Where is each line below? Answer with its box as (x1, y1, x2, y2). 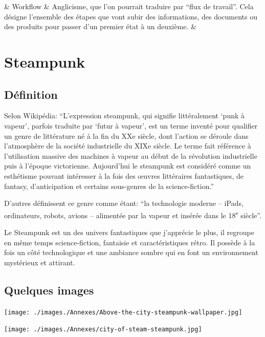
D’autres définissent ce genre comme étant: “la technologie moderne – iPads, (4, 198, 244, 208)
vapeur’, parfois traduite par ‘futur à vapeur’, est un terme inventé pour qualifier (4, 120, 258, 131)
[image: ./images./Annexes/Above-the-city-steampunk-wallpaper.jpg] (4, 308, 242, 316)
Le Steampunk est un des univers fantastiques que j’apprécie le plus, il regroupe (4, 226, 254, 237)
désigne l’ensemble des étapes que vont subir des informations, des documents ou (4, 11, 258, 22)
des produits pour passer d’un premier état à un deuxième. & (4, 21, 196, 32)
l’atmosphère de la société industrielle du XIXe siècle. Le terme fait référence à (4, 140, 251, 151)
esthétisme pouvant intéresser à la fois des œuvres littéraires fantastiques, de (4, 170, 244, 181)
